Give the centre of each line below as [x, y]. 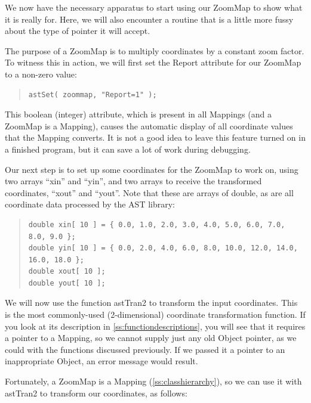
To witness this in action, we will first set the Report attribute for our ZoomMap [153, 62]
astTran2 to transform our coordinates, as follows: [96, 393]
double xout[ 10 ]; [67, 272]
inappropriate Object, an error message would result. [101, 361]
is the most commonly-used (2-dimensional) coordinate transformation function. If [155, 314]
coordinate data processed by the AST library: [90, 204]
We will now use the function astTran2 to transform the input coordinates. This [151, 303]
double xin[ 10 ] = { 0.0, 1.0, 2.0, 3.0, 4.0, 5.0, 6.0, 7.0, [157, 224]
